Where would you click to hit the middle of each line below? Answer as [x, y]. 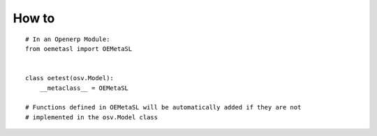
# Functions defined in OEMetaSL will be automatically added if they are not [163, 107]
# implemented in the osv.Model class [92, 117]
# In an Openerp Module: [68, 39]
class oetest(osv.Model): [70, 78]
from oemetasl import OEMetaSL [79, 48]
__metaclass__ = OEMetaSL [84, 88]
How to [34, 18]
